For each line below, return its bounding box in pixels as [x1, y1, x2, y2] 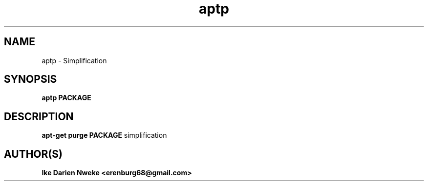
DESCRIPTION [4, 110, 74, 123]
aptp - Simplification [42, 56, 107, 65]
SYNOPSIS [4, 73, 57, 86]
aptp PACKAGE [42, 93, 91, 102]
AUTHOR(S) [4, 148, 63, 160]
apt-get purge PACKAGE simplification [42, 131, 167, 140]
